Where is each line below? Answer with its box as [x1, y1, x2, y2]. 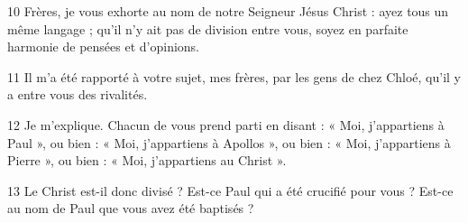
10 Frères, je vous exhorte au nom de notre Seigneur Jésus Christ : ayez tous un [7, 2, 449, 20]
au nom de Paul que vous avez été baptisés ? [7, 199, 254, 218]
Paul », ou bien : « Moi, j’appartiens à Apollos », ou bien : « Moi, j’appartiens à [7, 133, 451, 152]
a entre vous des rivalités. [7, 85, 148, 104]
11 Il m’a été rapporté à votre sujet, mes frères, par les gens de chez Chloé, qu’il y [7, 67, 461, 86]
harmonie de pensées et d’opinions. [7, 37, 199, 56]
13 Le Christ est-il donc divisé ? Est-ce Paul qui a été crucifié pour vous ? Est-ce [7, 181, 454, 200]
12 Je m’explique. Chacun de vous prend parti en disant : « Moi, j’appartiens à [7, 115, 445, 134]
